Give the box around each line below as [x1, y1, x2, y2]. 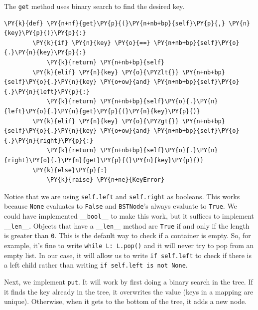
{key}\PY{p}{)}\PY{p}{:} [4, 29, 86, 37]
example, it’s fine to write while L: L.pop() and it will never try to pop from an [4, 240, 254, 251]
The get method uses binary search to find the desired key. [4, 1, 185, 11]
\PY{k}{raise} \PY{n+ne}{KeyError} [46, 176, 165, 184]
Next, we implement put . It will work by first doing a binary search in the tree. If [4, 277, 253, 287]
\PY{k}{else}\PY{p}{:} [32, 166, 108, 174]
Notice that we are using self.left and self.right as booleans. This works [4, 191, 240, 201]
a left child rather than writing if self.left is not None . [4, 260, 188, 270]
